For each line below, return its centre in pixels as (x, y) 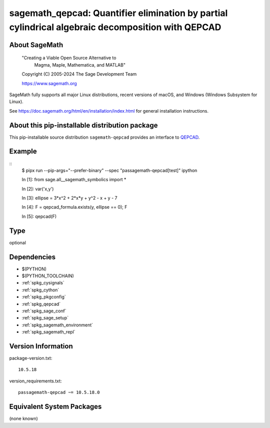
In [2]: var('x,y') (38, 189)
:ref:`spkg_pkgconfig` (44, 297)
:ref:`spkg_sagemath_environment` (57, 325)
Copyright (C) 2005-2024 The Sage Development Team (79, 74)
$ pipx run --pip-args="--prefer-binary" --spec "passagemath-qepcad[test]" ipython (109, 170)
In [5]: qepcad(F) (39, 216)
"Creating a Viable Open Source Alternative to (69, 58)
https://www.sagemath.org (49, 83)
